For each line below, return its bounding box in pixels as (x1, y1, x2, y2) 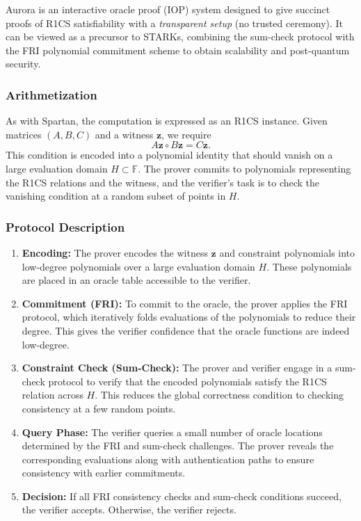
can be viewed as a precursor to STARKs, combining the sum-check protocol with (6, 29, 355, 44)
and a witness (95, 127, 154, 141)
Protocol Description (6, 218, 125, 235)
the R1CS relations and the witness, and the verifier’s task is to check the (6, 175, 320, 189)
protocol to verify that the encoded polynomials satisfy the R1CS (48, 374, 327, 388)
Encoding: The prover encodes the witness (22, 245, 208, 259)
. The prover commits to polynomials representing (138, 161, 351, 175)
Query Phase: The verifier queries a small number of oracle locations (22, 424, 323, 439)
